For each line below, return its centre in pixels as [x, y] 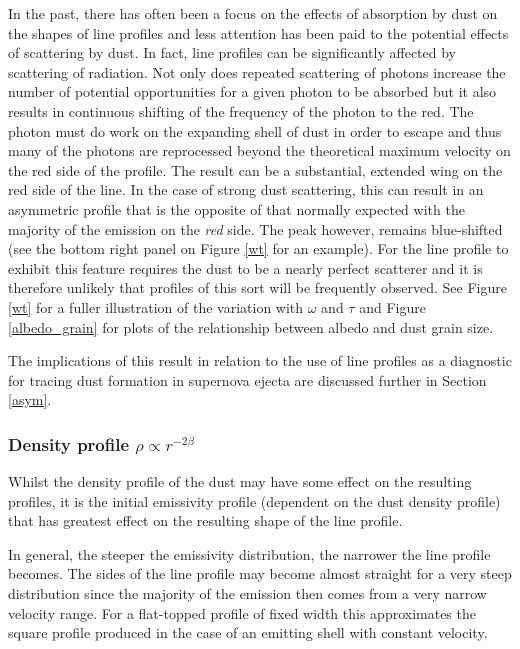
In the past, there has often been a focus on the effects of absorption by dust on [253, 13]
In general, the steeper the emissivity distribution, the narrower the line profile [249, 553]
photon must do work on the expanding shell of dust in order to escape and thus [255, 130]
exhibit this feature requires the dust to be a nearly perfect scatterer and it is [245, 267]
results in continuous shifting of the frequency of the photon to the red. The [241, 110]
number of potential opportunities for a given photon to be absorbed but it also [252, 91]
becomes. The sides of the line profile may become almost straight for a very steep [260, 573]
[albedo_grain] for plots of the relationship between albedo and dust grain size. [251, 326]
